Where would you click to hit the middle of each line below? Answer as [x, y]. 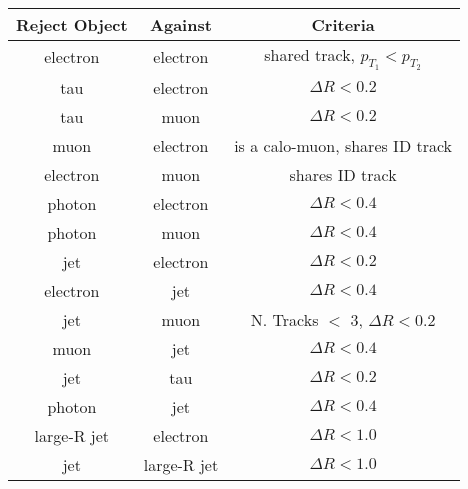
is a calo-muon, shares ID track [343, 145]
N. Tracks [284, 319]
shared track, [310, 54]
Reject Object [72, 24]
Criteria [343, 24]
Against [181, 24]
